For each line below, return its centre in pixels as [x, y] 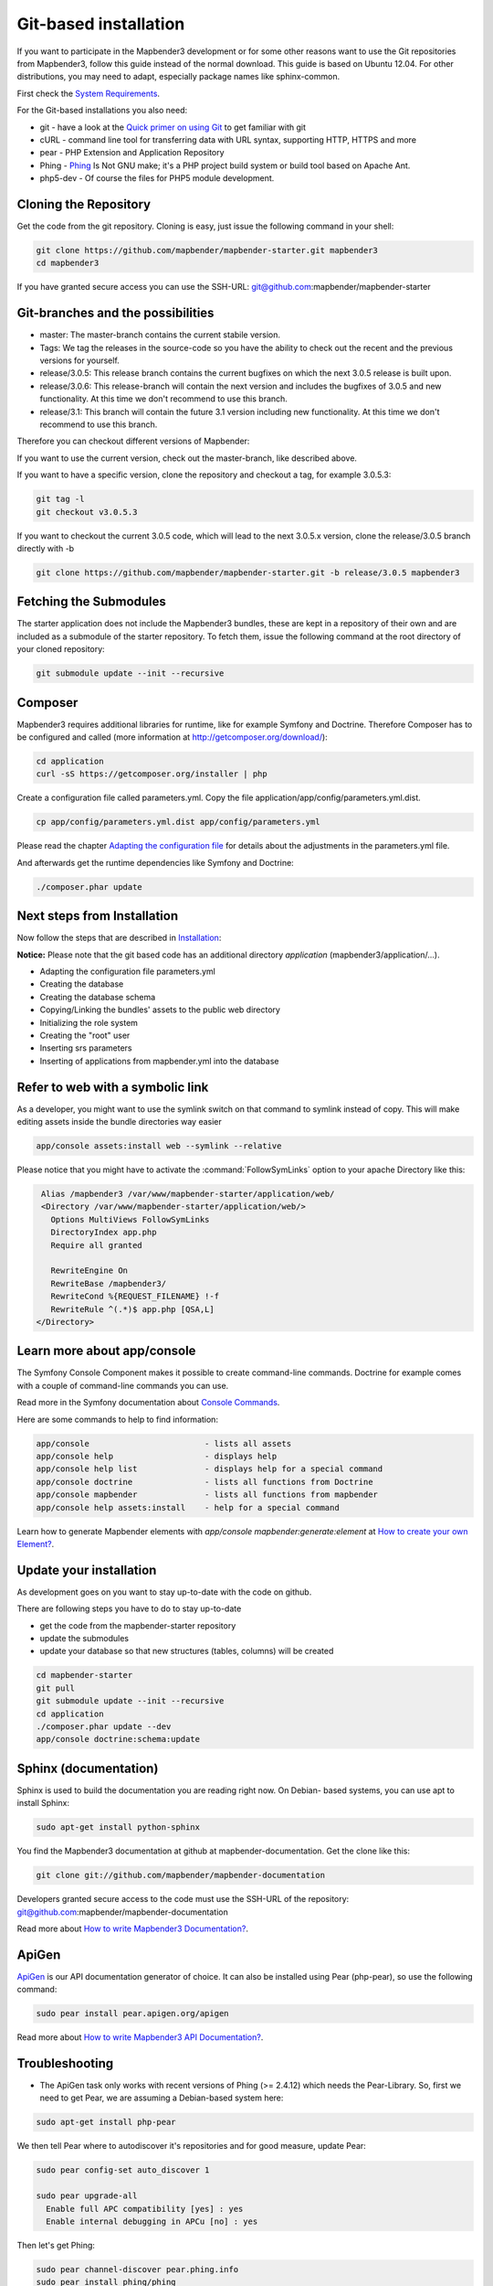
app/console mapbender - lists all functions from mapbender [207, 1495]
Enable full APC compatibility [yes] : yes [145, 2209]
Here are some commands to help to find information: [118, 1419]
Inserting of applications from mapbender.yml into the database [159, 1061]
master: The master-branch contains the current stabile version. [160, 335]
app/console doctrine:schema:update [118, 1739]
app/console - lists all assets [164, 1443]
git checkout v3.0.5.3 [87, 512]
